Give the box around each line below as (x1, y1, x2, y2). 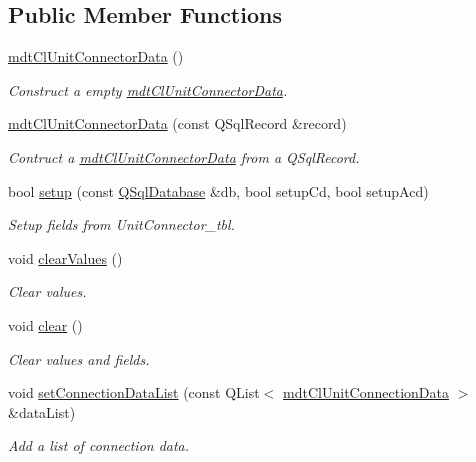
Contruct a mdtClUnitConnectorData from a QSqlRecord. (8, 146, 360, 167)
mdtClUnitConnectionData (283, 382, 449, 403)
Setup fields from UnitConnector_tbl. (8, 214, 235, 235)
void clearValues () (8, 247, 123, 268)
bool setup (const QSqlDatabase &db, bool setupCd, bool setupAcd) (8, 180, 429, 201)
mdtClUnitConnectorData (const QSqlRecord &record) (8, 113, 347, 134)
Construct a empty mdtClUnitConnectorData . (8, 79, 288, 100)
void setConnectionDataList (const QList (8, 382, 260, 403)
